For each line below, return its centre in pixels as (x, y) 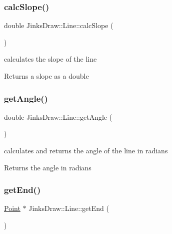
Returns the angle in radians (48, 167)
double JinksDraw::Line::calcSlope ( (59, 25)
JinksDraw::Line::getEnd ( (69, 208)
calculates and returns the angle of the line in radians (86, 150)
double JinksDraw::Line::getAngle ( (58, 116)
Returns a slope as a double (46, 76)
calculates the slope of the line (50, 59)
